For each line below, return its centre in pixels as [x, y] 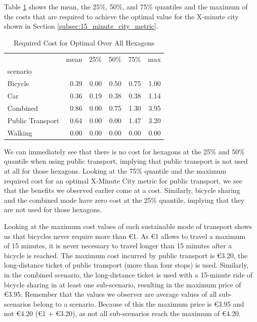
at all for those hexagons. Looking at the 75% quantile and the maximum [115, 170]
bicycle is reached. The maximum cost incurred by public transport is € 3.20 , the [126, 255]
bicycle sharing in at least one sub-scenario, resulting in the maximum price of [123, 284]
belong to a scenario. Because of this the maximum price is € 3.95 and [139, 303]
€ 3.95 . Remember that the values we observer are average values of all [110, 294]
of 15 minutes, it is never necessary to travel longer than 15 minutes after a [118, 246]
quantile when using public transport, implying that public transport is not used [126, 161]
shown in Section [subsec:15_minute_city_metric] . [81, 26]
